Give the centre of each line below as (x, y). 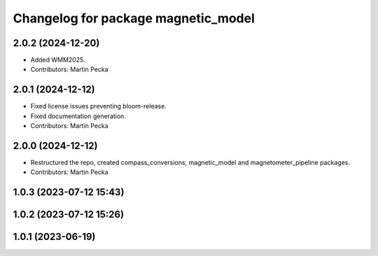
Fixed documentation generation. (78, 116)
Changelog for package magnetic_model (134, 18)
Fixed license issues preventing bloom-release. (99, 106)
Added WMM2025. (58, 60)
